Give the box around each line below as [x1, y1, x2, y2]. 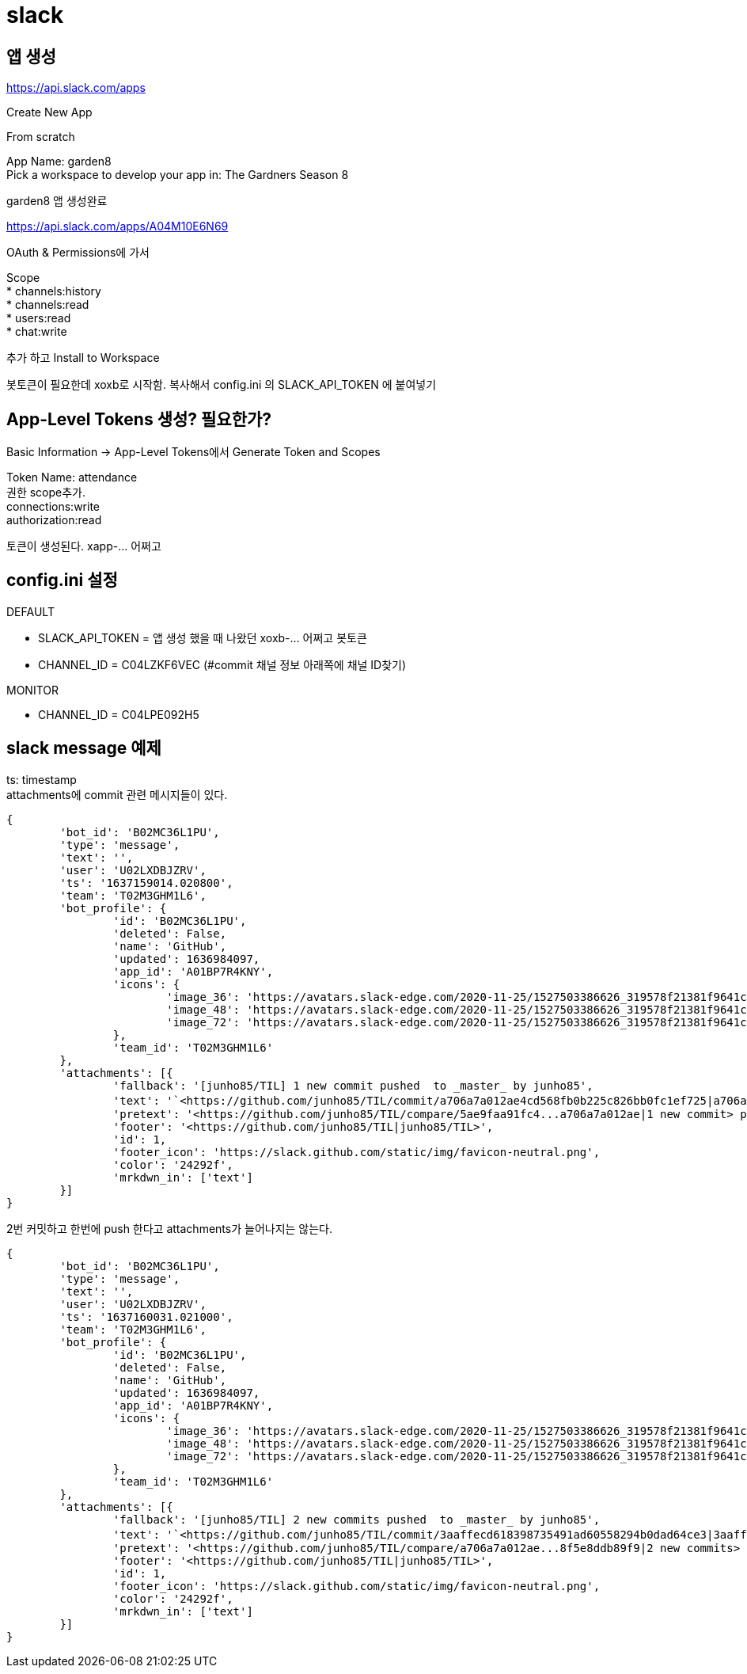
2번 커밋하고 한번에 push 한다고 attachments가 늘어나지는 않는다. [6, 1221, 333, 1235]
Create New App [6, 105, 93, 120]
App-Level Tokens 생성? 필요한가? [6, 409, 272, 429]
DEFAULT [6, 604, 55, 618]
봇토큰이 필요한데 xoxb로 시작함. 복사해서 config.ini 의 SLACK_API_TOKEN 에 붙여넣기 [6, 378, 437, 392]
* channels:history [6, 284, 101, 299]
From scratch [6, 130, 75, 144]
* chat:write [6, 325, 67, 339]
